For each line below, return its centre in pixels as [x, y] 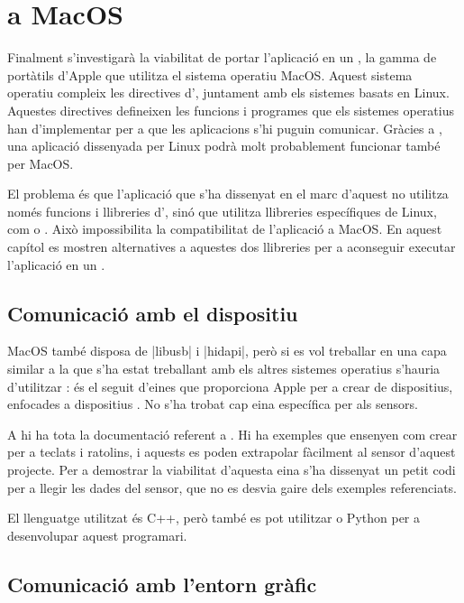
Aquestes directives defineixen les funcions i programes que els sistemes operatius [231, 110]
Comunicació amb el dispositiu [153, 313]
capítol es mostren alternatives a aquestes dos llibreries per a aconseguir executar [232, 247]
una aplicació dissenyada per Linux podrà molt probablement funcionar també [224, 146]
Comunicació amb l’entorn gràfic [162, 584]
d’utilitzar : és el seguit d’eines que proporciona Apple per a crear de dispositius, [230, 386]
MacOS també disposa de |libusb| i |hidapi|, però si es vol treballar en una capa [227, 351]
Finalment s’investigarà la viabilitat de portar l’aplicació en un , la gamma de [222, 57]
